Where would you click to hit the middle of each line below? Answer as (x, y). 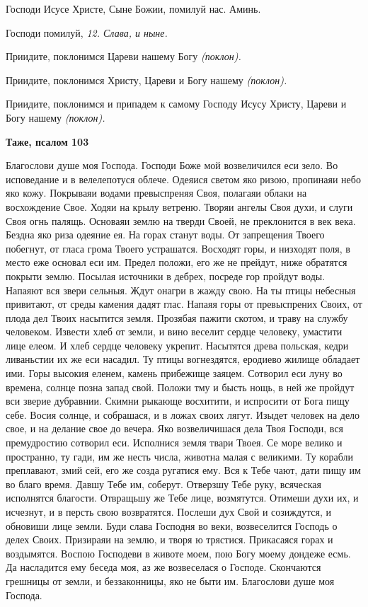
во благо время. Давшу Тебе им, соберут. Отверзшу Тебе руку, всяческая (163, 484)
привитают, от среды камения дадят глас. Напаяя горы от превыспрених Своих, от (184, 304)
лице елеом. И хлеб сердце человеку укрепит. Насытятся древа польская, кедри (177, 345)
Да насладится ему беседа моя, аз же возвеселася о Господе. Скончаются (163, 567)
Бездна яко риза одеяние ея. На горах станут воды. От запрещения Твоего (165, 235)
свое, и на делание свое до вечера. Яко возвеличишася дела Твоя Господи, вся (175, 428)
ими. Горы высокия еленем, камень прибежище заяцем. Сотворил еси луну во (174, 373)
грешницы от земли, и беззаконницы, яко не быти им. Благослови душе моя (170, 580)
